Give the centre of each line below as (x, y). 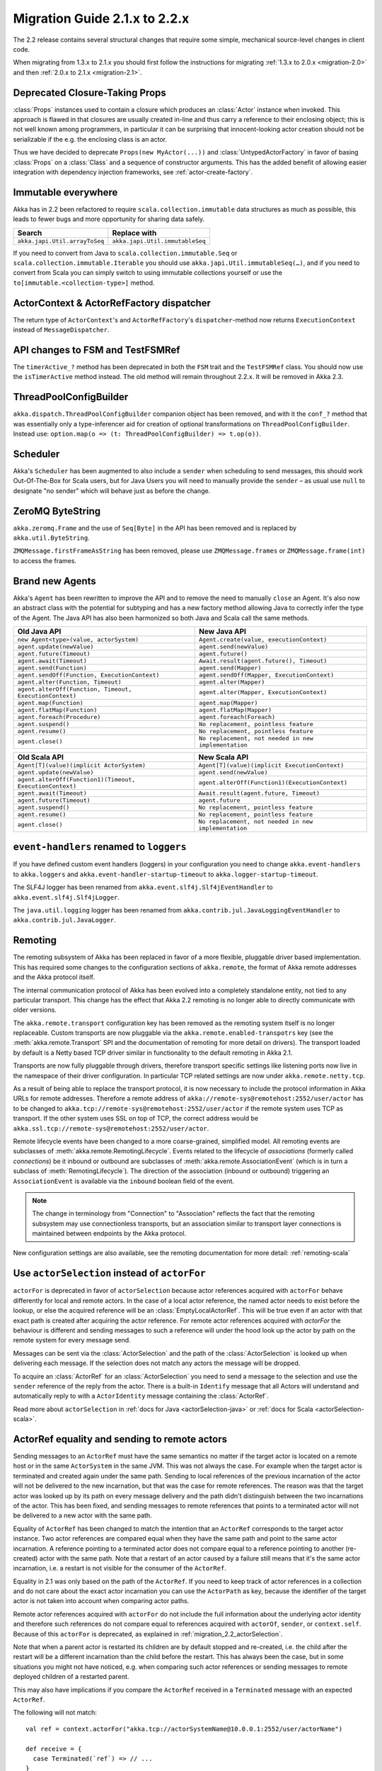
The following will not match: (55, 1713)
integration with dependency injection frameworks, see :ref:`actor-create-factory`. (133, 172)
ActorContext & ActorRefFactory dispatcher (112, 303)
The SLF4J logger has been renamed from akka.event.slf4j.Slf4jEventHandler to (143, 887)
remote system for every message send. (72, 1340)
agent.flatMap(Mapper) (236, 709)
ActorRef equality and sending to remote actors (120, 1439)
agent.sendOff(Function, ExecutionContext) (88, 675)
